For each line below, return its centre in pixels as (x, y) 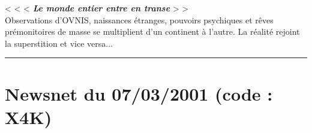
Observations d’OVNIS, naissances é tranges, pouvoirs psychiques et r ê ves (139, 19)
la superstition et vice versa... (59, 43)
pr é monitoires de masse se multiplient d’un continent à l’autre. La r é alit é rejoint (152, 31)
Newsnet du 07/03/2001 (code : (139, 93)
